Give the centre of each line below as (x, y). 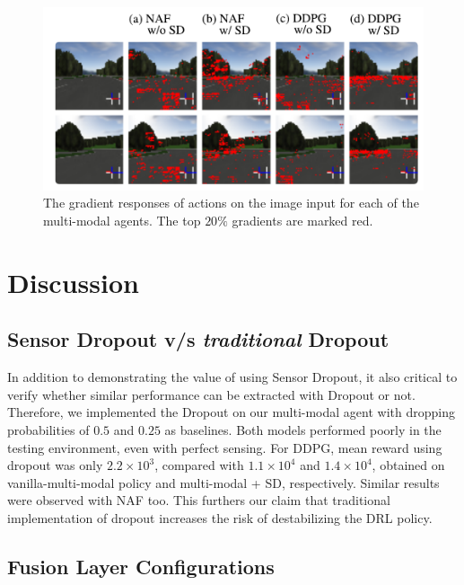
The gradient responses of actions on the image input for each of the (231, 203)
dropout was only (55, 465)
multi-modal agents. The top (122, 220)
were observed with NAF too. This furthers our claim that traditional (199, 500)
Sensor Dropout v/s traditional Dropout (198, 339)
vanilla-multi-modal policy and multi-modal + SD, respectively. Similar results (223, 482)
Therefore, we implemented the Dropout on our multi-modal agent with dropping (231, 412)
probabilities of (48, 429)
